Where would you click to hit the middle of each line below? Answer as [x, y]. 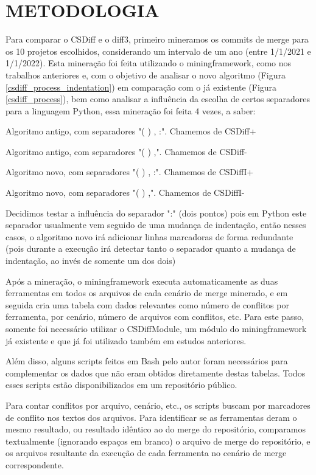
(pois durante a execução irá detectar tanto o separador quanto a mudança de [151, 248]
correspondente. [35, 464]
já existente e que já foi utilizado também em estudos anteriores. [126, 340]
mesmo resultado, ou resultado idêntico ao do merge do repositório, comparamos [156, 429]
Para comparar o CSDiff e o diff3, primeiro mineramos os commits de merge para [157, 39]
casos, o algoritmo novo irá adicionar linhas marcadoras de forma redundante [149, 236]
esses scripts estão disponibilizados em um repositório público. [121, 385]
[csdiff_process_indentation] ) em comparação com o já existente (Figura [141, 87]
